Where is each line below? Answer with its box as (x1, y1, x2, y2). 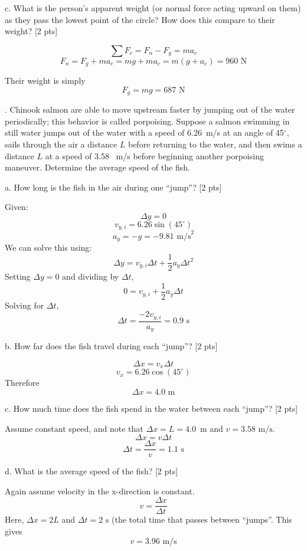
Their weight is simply (5, 74, 86, 87)
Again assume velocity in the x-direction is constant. (5, 484, 195, 497)
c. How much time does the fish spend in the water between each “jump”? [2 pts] (5, 402, 298, 414)
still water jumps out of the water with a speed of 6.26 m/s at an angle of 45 (5, 126, 284, 139)
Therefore (5, 376, 40, 389)
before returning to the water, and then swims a (128, 138, 302, 150)
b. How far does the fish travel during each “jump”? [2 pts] (5, 340, 218, 352)
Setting (5, 270, 31, 283)
